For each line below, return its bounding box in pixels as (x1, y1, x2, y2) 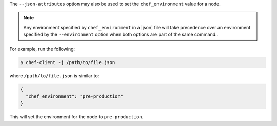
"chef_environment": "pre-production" (26, 93, 123, 99)
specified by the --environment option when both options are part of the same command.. (23, 31, 219, 38)
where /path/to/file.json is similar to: (9, 72, 100, 79)
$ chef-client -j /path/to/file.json (20, 59, 115, 65)
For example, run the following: (9, 46, 75, 52)
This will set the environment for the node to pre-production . (9, 114, 144, 120)
